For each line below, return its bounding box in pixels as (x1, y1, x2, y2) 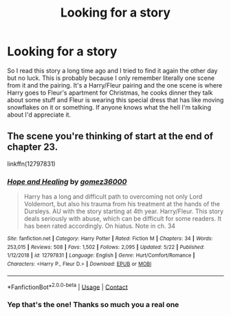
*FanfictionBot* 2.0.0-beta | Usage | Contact (7, 282, 129, 291)
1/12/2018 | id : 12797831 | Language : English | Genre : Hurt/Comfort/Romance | (7, 252, 195, 259)
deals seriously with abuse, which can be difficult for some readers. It (23, 215, 222, 223)
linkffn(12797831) (7, 159, 56, 168)
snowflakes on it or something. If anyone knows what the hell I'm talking (7, 103, 212, 111)
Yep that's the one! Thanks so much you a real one (7, 300, 179, 310)
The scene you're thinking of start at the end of (7, 130, 214, 142)
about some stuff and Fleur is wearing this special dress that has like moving (7, 95, 224, 104)
